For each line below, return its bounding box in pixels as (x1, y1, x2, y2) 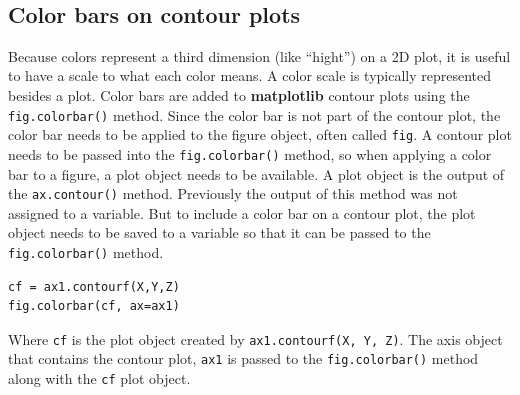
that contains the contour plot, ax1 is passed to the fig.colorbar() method (8, 348, 479, 369)
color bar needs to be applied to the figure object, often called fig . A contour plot (8, 124, 512, 145)
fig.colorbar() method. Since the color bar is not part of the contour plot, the (8, 104, 501, 125)
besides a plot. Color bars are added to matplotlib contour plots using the (8, 84, 470, 105)
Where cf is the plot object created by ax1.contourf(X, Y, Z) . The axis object (8, 328, 503, 349)
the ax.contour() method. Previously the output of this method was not (8, 183, 458, 204)
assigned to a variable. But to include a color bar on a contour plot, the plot (8, 202, 476, 223)
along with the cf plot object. (8, 368, 191, 389)
